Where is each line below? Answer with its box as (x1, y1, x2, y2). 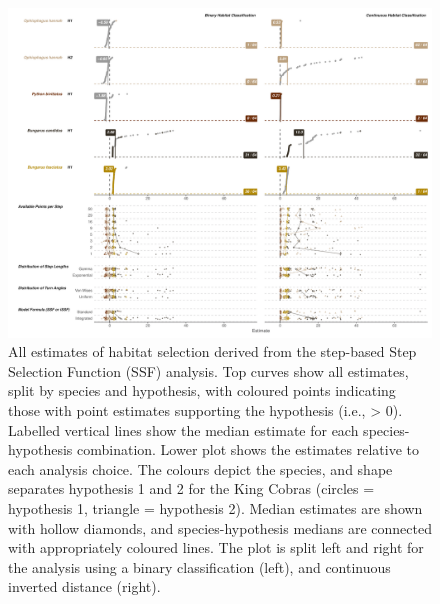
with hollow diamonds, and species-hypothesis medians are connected (8, 517, 432, 538)
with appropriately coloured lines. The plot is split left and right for (8, 537, 424, 558)
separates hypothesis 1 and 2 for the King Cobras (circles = (8, 478, 375, 499)
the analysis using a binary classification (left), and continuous (8, 556, 391, 577)
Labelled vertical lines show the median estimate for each (8, 419, 359, 440)
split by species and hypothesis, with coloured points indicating (8, 380, 396, 401)
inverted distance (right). (8, 576, 161, 597)
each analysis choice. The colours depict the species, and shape (8, 458, 393, 479)
